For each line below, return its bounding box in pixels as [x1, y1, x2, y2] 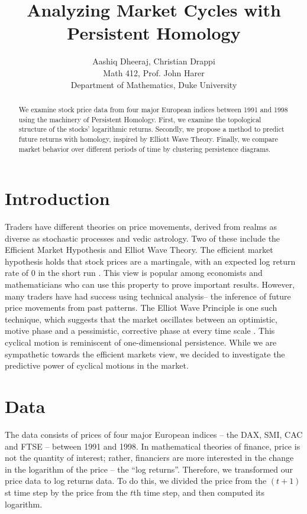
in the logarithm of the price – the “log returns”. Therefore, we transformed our [5, 463, 293, 475]
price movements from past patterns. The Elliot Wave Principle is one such [5, 301, 277, 314]
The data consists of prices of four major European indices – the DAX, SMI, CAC [5, 428, 303, 440]
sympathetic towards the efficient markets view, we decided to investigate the [5, 347, 285, 360]
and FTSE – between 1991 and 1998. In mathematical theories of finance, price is [5, 440, 300, 452]
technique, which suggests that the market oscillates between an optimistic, [5, 313, 277, 325]
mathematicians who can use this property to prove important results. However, [5, 278, 295, 291]
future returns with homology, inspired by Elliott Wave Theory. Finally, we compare [18, 134, 278, 144]
